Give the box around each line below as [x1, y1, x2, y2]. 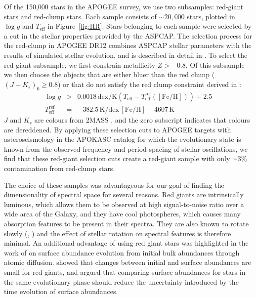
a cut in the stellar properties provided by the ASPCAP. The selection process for [4, 30, 252, 41]
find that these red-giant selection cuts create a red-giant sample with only [4, 153, 230, 164]
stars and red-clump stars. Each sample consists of [4, 11, 157, 21]
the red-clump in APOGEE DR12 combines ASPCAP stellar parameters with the [4, 40, 252, 50]
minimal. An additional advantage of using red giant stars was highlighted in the [4, 238, 249, 248]
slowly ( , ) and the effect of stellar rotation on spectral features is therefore [4, 228, 231, 238]
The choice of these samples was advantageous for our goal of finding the [4, 179, 224, 190]
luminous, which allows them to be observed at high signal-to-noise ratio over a [4, 199, 244, 209]
